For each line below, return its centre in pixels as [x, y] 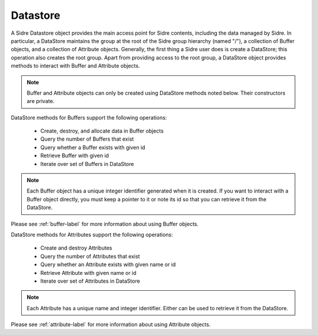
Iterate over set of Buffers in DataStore [87, 164]
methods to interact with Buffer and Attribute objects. [75, 66]
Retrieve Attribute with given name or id [88, 273]
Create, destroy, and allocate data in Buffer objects [102, 131]
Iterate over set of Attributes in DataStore [90, 281]
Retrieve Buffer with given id [74, 155]
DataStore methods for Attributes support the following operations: [92, 234]
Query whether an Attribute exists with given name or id [108, 264]
